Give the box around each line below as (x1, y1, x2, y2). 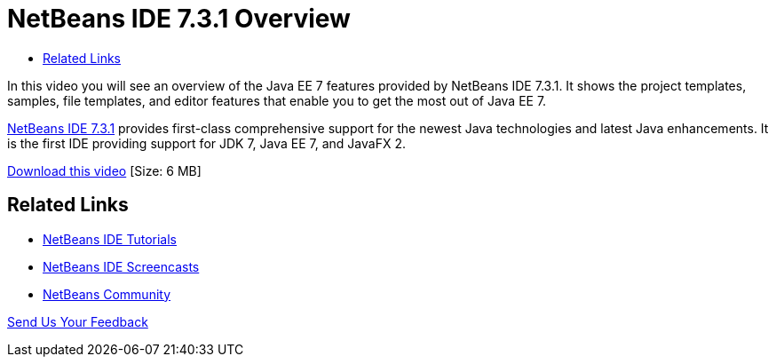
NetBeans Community (43, 286, 171, 302)
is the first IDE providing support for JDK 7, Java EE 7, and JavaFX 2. (7, 135, 406, 151)
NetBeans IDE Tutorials (43, 231, 177, 247)
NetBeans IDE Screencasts (43, 258, 200, 274)
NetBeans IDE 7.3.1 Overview (7, 4, 351, 34)
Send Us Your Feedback (7, 313, 148, 329)
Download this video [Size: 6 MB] (7, 162, 202, 178)
